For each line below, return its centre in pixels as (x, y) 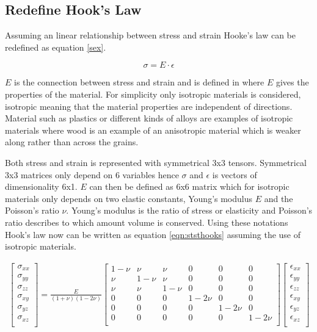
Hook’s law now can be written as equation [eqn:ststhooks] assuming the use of (153, 234)
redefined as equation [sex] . (56, 47)
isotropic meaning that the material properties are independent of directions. (149, 106)
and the (279, 198)
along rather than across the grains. (72, 142)
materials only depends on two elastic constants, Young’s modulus (129, 198)
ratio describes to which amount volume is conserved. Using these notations (147, 222)
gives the (292, 82)
